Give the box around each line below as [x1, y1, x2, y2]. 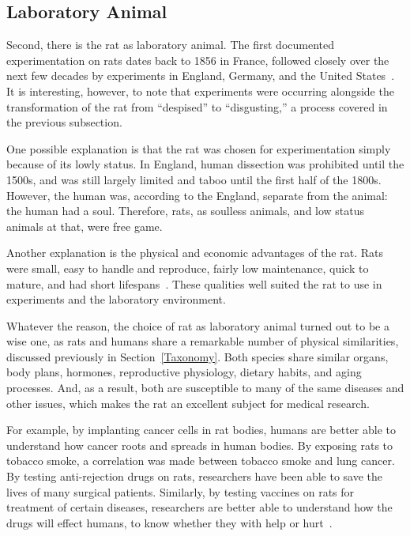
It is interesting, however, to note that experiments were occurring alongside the [6, 82, 394, 99]
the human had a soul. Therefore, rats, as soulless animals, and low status [6, 202, 365, 219]
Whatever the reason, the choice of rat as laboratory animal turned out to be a [6, 317, 389, 334]
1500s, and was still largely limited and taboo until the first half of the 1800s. [6, 171, 382, 187]
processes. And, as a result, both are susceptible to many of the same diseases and [6, 379, 404, 396]
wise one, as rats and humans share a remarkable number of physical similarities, [6, 333, 399, 349]
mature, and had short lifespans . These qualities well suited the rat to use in [6, 275, 382, 292]
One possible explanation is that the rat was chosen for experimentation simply [6, 140, 391, 157]
